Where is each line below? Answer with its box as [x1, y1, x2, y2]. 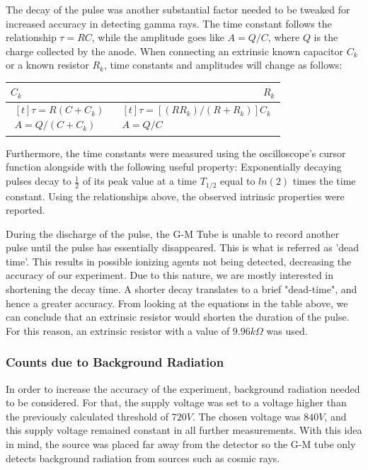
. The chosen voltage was [192, 408, 301, 423]
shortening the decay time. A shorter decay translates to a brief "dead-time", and [6, 282, 357, 297]
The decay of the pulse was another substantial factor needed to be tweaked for [6, 2, 350, 16]
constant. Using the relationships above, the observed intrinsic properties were [6, 188, 345, 203]
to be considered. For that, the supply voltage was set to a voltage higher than [6, 395, 347, 410]
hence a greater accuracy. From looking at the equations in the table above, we [6, 295, 348, 310]
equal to [220, 173, 255, 188]
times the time [292, 173, 356, 188]
